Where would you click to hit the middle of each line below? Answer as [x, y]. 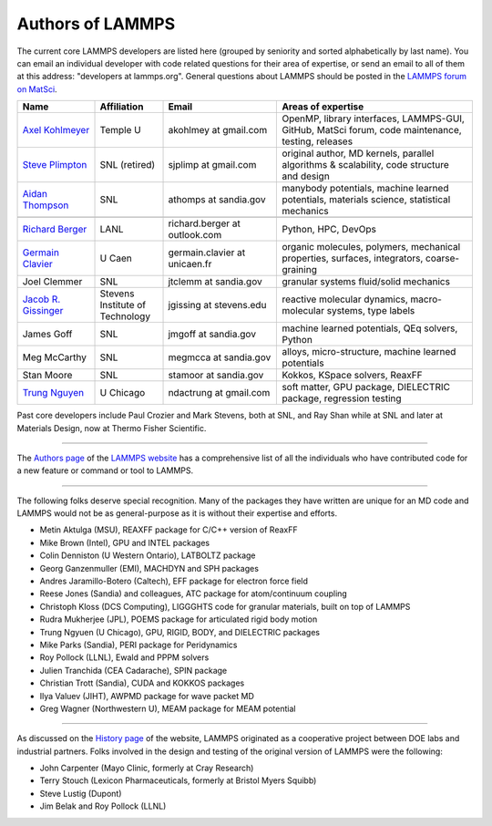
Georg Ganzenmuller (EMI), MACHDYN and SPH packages [149, 568]
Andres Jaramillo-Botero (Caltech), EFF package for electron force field [174, 581]
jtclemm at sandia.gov [215, 282]
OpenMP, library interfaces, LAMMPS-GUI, [373, 119]
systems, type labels [371, 311]
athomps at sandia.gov [217, 200]
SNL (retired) [128, 165]
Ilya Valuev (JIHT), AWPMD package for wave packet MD [147, 696]
